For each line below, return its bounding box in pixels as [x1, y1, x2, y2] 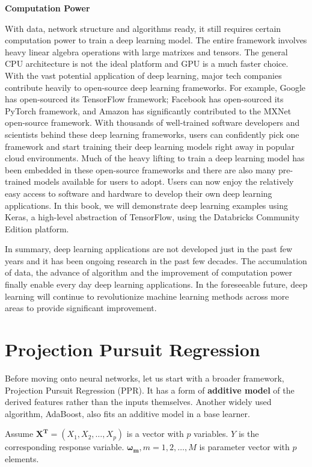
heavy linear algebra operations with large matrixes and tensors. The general [5, 45, 288, 58]
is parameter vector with [199, 441, 290, 453]
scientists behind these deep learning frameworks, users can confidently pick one [5, 128, 299, 140]
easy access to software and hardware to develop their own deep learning [5, 187, 272, 199]
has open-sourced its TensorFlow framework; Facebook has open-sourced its [5, 93, 284, 105]
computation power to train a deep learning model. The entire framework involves [5, 34, 307, 46]
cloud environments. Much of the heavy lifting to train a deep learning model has [5, 152, 305, 164]
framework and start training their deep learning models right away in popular [5, 140, 295, 152]
